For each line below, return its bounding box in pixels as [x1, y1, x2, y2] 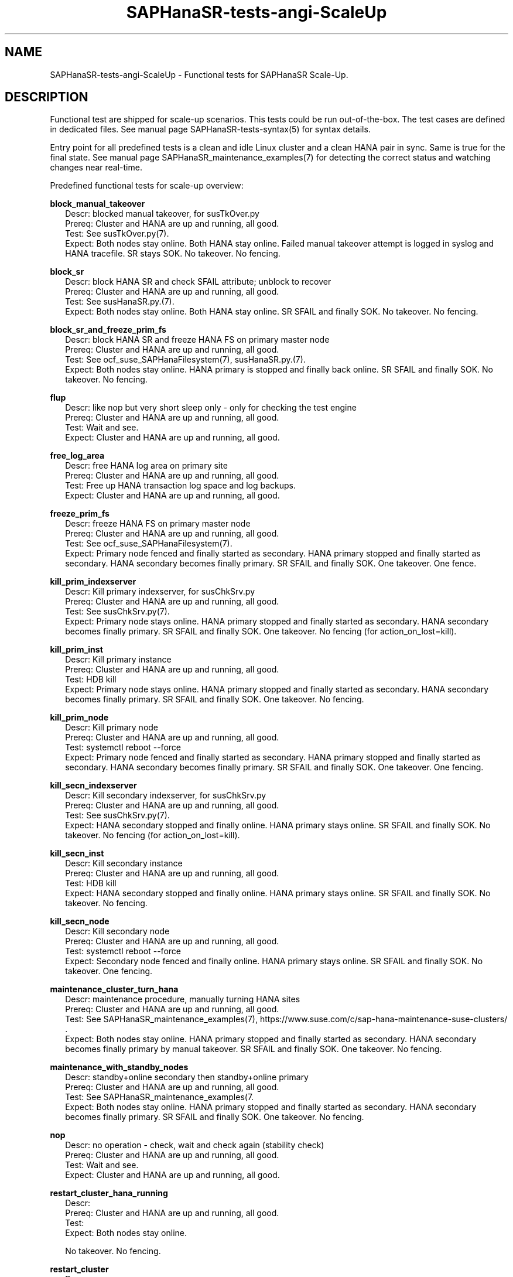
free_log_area [50, 450, 105, 461]
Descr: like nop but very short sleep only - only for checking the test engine [65, 402, 357, 413]
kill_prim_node [50, 712, 109, 723]
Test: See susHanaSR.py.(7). [65, 296, 175, 307]
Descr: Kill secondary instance [65, 858, 183, 869]
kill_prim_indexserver [50, 576, 136, 587]
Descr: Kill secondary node [65, 926, 170, 937]
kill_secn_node [50, 916, 110, 927]
